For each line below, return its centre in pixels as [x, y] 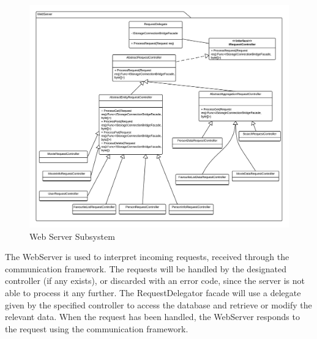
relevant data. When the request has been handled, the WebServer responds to [152, 317]
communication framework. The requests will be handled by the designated [146, 268]
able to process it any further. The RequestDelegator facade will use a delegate [153, 292]
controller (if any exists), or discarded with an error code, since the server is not [155, 281]
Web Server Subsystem [72, 236]
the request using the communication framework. [97, 328]
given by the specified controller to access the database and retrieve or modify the [158, 304]
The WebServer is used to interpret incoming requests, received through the [147, 257]
